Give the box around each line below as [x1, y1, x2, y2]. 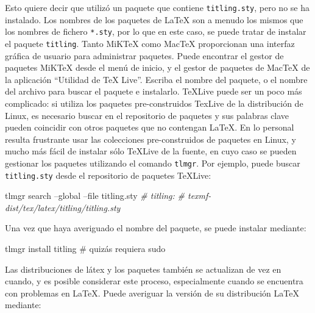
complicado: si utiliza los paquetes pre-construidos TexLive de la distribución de [5, 96, 303, 109]
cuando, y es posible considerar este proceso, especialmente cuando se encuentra [5, 275, 303, 287]
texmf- [187, 189, 211, 202]
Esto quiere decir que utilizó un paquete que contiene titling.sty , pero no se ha [5, 1, 310, 13]
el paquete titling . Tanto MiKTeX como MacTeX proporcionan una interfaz [5, 37, 295, 49]
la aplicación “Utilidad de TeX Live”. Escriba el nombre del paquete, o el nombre [5, 73, 308, 85]
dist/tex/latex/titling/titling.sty [5, 201, 121, 214]
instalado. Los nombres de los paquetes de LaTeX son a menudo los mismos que [5, 13, 303, 26]
